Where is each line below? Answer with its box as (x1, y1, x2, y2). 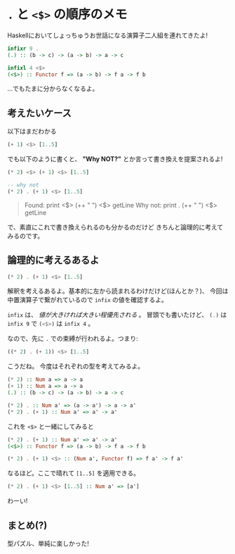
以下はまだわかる (7, 127, 57, 136)
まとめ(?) (7, 519, 48, 531)
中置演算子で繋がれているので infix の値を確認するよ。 (7, 296, 168, 304)
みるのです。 (7, 232, 44, 240)
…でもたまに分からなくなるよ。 (7, 84, 99, 93)
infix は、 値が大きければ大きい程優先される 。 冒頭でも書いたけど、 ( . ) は (7, 310, 227, 319)
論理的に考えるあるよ (7, 254, 100, 266)
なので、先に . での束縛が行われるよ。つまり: (7, 334, 138, 343)
